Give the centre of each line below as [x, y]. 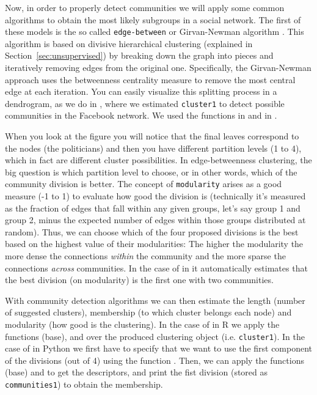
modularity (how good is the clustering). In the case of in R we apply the [142, 324]
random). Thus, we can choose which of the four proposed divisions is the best [152, 231]
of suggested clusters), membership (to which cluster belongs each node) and [148, 312]
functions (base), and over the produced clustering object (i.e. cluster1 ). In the [155, 336]
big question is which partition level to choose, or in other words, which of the [151, 172]
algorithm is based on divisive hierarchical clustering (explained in [129, 43]
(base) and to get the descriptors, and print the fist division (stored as [137, 372]
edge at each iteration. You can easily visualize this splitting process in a [141, 91]
